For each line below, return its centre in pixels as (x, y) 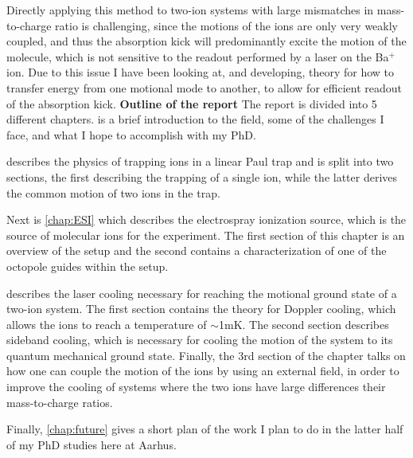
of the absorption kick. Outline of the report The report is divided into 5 (192, 103)
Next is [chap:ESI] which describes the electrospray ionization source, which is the (206, 219)
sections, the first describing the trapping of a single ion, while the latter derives (202, 176)
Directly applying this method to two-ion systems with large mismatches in (190, 10)
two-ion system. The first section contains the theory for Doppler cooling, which (201, 309)
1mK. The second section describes (304, 324)
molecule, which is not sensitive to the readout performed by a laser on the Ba (198, 56)
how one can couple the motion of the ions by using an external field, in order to (203, 371)
